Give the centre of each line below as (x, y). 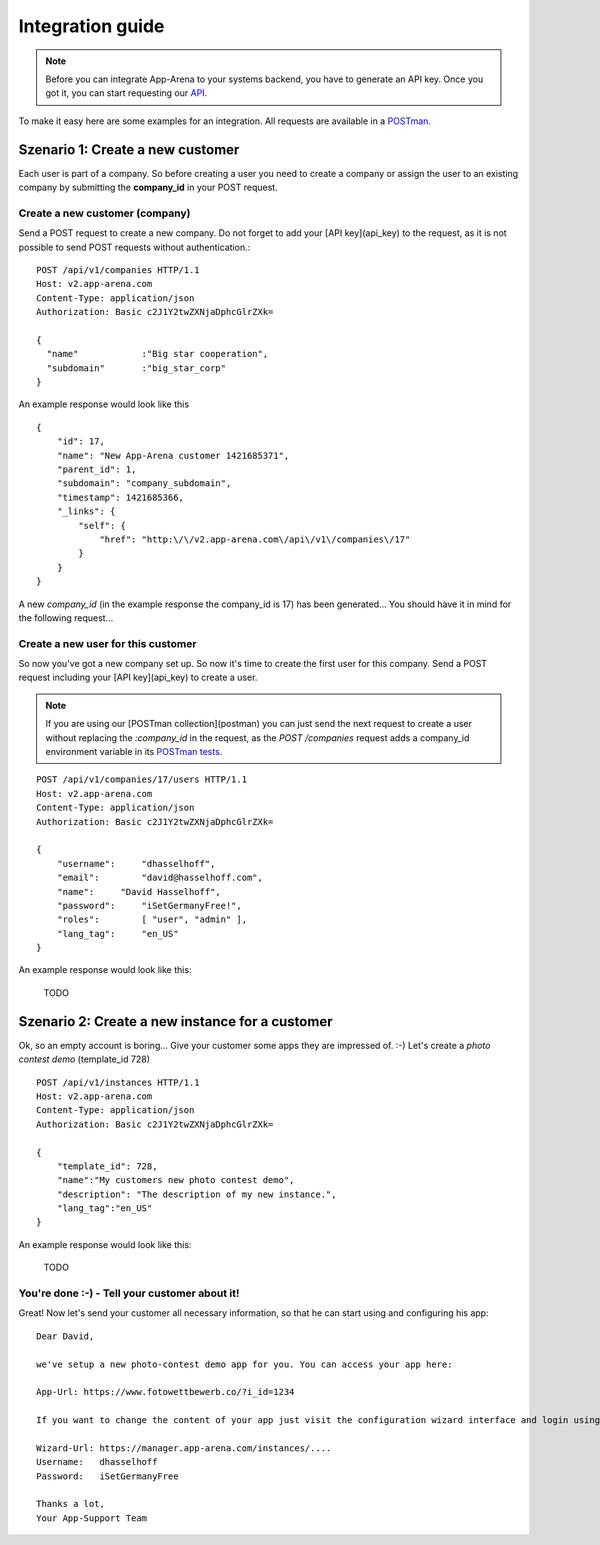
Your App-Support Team (92, 1518)
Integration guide (91, 26)
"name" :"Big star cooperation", (157, 354)
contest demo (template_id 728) (84, 1059)
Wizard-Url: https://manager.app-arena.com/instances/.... (184, 1448)
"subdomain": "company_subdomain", (144, 483)
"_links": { (86, 511)
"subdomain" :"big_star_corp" (136, 368)
